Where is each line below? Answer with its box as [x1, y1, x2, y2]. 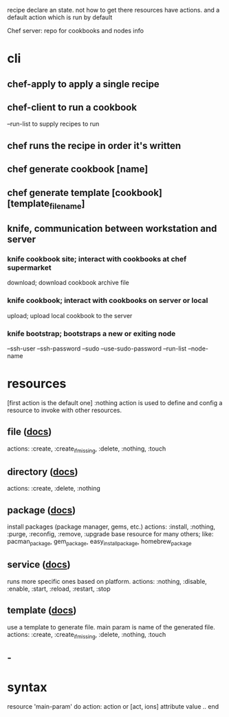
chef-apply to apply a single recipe [7, 78, 160, 90]
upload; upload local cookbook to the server [7, 311, 133, 320]
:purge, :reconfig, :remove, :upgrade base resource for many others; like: [7, 530, 214, 538]
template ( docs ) [7, 605, 77, 616]
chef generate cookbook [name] [7, 164, 149, 175]
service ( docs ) [7, 559, 71, 571]
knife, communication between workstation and [7, 223, 217, 235]
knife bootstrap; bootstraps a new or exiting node [7, 328, 176, 338]
